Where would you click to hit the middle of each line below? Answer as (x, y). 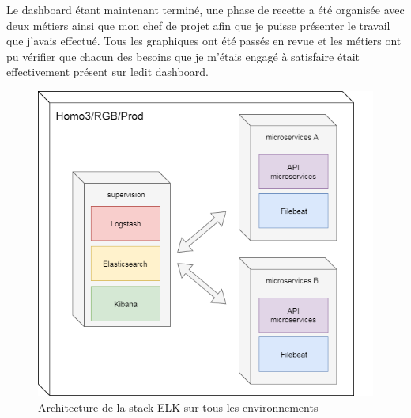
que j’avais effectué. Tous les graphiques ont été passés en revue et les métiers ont (204, 41)
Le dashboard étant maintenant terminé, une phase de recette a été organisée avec (205, 9)
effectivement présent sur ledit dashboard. (107, 72)
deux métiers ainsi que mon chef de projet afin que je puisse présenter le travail (198, 25)
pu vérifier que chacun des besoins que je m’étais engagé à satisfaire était (183, 56)
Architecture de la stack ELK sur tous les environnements (178, 407)
